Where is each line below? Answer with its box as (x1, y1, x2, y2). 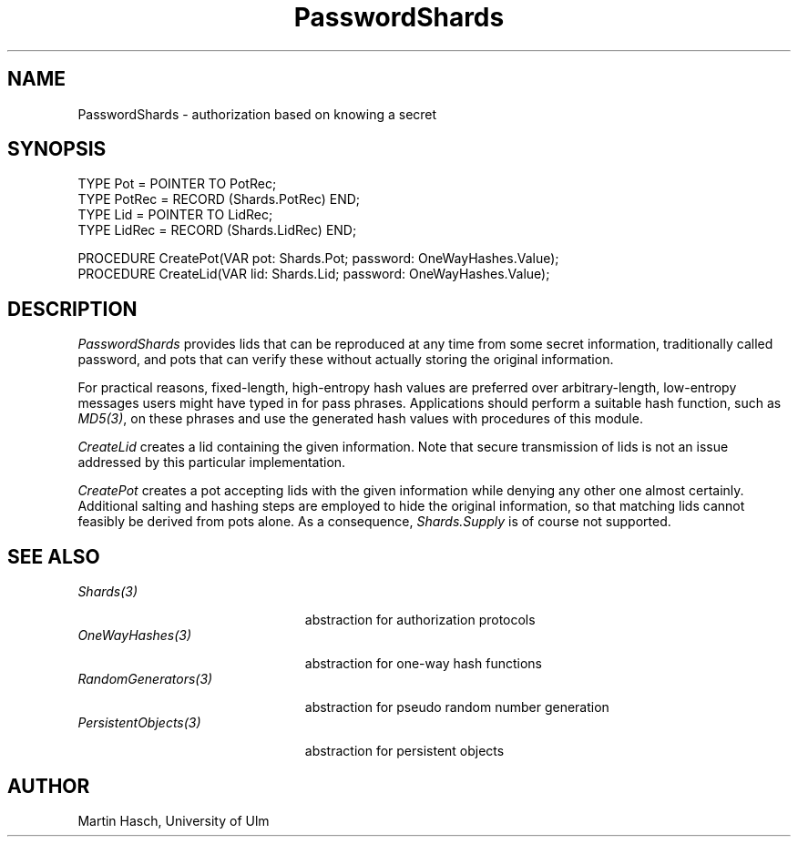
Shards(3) (77, 584, 138, 600)
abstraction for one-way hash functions (304, 656, 542, 672)
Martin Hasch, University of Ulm (77, 812, 270, 829)
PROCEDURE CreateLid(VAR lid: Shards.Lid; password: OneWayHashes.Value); (77, 266, 550, 282)
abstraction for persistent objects (304, 743, 505, 759)
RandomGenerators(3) (77, 671, 213, 687)
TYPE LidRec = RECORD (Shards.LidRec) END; (77, 222, 357, 239)
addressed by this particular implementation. (77, 454, 346, 471)
